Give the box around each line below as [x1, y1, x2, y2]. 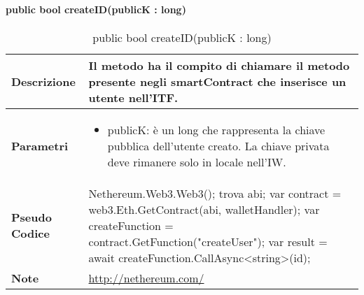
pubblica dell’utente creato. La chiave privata [107, 137, 330, 154]
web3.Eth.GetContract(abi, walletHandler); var [88, 201, 320, 217]
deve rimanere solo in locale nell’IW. [107, 153, 286, 170]
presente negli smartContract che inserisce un [88, 73, 346, 89]
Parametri [11, 137, 69, 154]
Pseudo [11, 209, 52, 226]
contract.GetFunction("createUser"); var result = [88, 233, 328, 250]
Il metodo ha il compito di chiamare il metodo [88, 57, 350, 73]
